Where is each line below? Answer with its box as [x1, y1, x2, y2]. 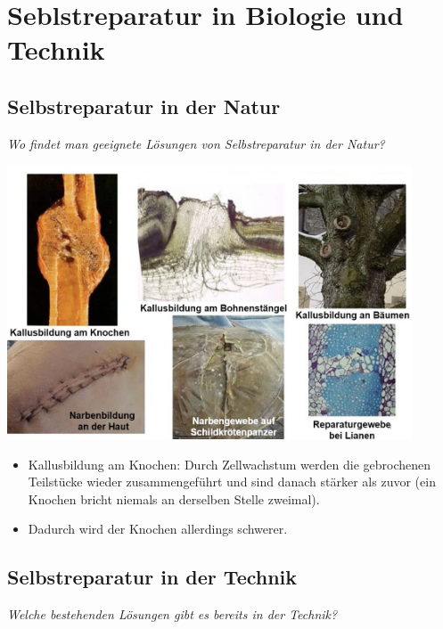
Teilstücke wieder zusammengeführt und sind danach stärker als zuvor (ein [28, 472, 436, 491]
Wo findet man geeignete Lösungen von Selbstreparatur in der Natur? [7, 134, 385, 152]
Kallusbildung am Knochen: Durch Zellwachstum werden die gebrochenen [28, 454, 431, 473]
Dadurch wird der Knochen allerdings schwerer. [28, 519, 288, 538]
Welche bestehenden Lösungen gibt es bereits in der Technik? [7, 605, 338, 624]
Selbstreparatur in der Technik [7, 563, 298, 591]
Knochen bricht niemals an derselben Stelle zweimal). [28, 489, 320, 508]
